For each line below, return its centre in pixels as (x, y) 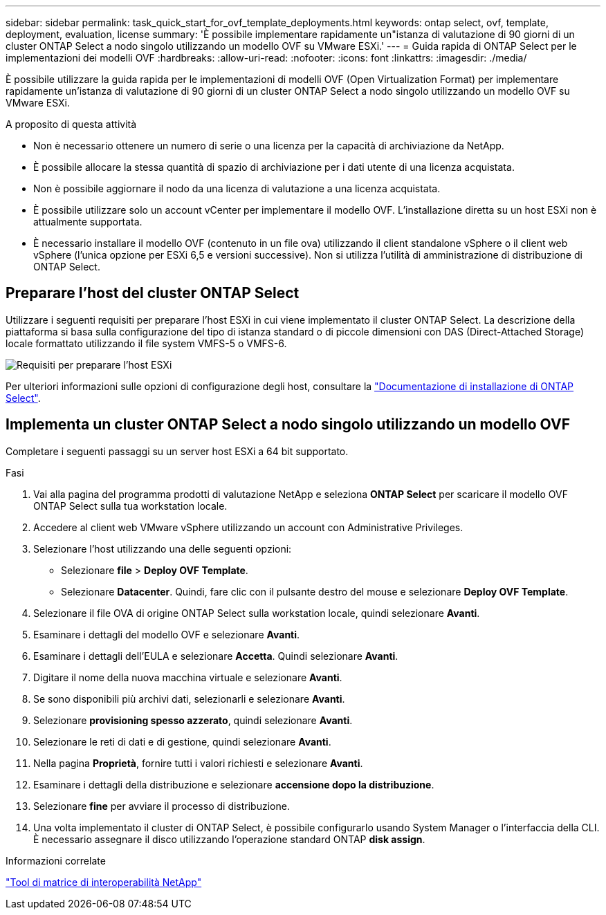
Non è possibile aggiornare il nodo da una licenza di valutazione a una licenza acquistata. (237, 188)
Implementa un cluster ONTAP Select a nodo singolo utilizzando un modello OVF (288, 425)
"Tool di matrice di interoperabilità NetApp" (104, 882)
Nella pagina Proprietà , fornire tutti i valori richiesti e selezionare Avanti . (198, 763)
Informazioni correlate (56, 860)
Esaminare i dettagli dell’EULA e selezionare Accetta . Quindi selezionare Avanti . (216, 656)
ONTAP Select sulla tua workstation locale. (130, 506)
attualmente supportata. (88, 222)
